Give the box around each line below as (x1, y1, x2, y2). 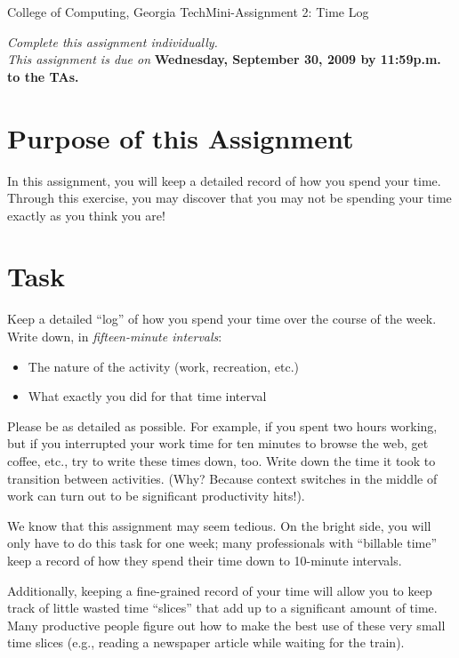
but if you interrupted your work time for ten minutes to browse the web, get (7, 434, 429, 453)
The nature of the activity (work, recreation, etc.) (28, 357, 300, 375)
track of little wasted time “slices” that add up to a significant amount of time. (7, 598, 438, 617)
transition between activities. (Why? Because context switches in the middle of (7, 469, 438, 487)
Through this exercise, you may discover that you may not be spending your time (7, 189, 452, 207)
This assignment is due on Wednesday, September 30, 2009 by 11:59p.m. (7, 50, 441, 68)
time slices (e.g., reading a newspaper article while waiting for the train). (7, 633, 405, 652)
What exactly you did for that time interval (28, 387, 267, 405)
